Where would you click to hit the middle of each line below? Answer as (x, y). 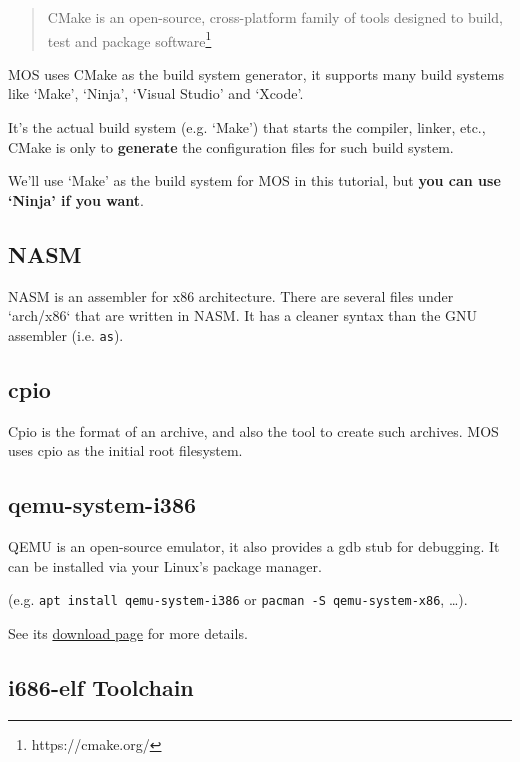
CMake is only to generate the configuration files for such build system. (231, 146)
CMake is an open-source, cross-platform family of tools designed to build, (275, 17)
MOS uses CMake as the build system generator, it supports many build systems (256, 73)
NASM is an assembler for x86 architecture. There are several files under (231, 295)
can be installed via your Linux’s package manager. (165, 565)
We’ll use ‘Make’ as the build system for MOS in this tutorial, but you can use (254, 180)
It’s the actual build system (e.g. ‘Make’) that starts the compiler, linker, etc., (247, 127)
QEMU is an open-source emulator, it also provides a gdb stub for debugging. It (254, 546)
